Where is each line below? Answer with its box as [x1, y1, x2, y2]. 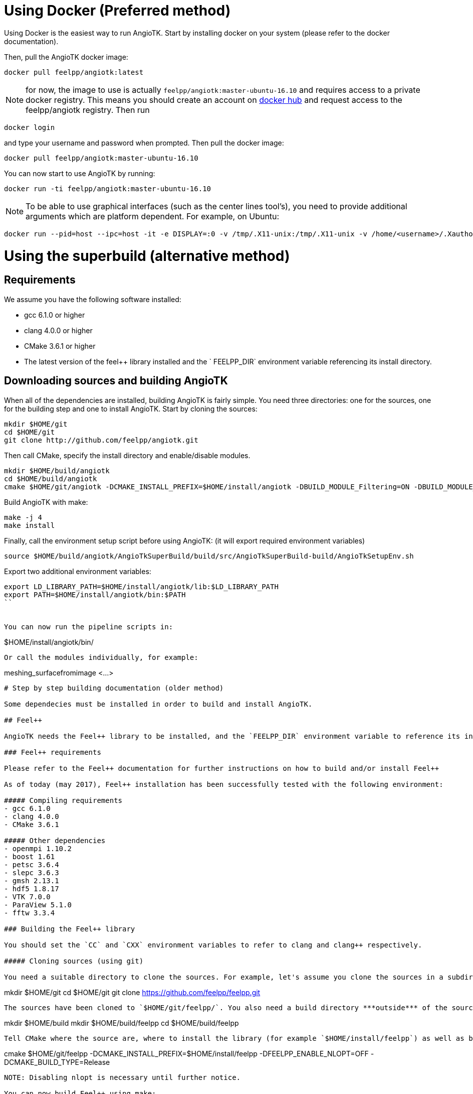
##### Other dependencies [4, 836, 106, 845]
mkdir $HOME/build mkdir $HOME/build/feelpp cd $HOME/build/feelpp [4, 1018, 239, 1027]
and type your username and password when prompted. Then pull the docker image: [4, 138, 284, 147]
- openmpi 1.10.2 [4, 844, 72, 853]
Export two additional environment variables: [4, 567, 151, 576]
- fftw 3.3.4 [4, 908, 55, 917]
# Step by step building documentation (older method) [4, 683, 224, 692]
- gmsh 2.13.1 [4, 876, 59, 885]
